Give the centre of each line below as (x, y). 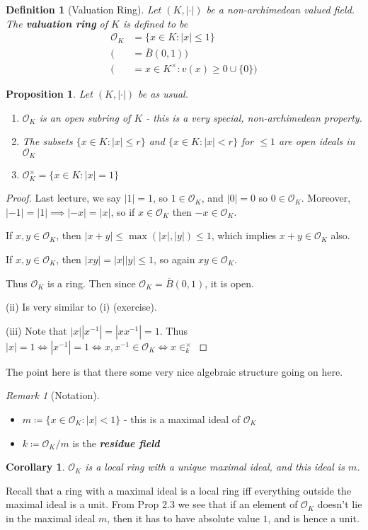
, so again (174, 259)
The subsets (47, 141)
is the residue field (116, 443)
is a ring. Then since (92, 283)
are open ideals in (317, 141)
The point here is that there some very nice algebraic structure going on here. (174, 371)
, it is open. (229, 283)
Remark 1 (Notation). (53, 395)
